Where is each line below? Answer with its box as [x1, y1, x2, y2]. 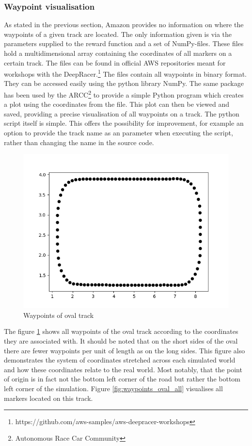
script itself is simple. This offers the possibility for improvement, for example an [4, 118, 244, 128]
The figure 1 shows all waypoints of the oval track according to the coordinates [4, 326, 238, 336]
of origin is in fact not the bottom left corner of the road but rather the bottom [4, 374, 241, 384]
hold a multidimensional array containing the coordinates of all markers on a [4, 48, 232, 58]
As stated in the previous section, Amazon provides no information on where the [4, 19, 244, 30]
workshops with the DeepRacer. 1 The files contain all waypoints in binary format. [4, 67, 247, 79]
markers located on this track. [4, 393, 93, 403]
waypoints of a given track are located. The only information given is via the [4, 29, 232, 39]
